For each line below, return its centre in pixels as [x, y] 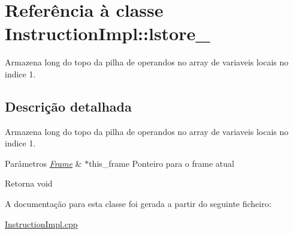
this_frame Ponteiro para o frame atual [161, 163]
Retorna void [29, 183]
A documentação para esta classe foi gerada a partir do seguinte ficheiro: [138, 204]
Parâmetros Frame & [43, 163]
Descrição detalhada [68, 106]
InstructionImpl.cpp [41, 223]
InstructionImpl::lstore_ [108, 33]
